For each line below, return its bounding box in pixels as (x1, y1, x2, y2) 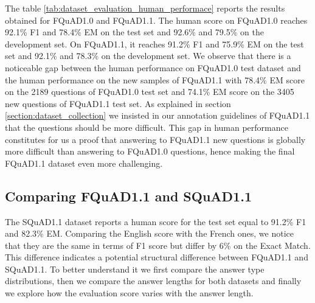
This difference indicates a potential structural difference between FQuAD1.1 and (5, 251, 308, 263)
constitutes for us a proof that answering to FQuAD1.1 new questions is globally (5, 133, 306, 145)
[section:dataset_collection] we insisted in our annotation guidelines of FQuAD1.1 (5, 109, 310, 122)
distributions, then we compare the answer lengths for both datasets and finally (5, 274, 302, 287)
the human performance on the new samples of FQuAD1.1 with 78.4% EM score (5, 73, 305, 86)
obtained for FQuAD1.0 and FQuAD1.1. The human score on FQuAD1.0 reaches (5, 13, 308, 26)
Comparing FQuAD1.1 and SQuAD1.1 (5, 186, 252, 205)
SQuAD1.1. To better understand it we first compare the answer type (5, 262, 265, 275)
